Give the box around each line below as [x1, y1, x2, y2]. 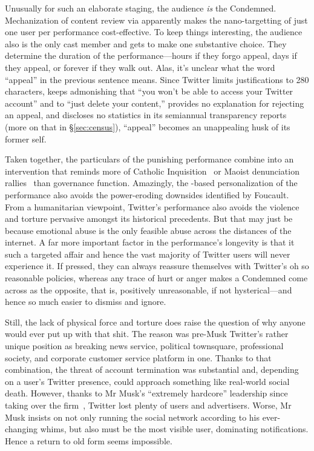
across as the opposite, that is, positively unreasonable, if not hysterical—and [5, 283, 292, 296]
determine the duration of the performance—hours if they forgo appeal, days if [5, 49, 297, 62]
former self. [5, 132, 47, 145]
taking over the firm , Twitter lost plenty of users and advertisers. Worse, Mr [5, 399, 292, 411]
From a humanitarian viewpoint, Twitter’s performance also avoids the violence [5, 200, 299, 213]
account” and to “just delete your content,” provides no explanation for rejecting [5, 96, 304, 109]
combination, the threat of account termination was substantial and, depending [5, 363, 299, 376]
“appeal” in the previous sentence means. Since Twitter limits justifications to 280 [5, 73, 309, 85]
